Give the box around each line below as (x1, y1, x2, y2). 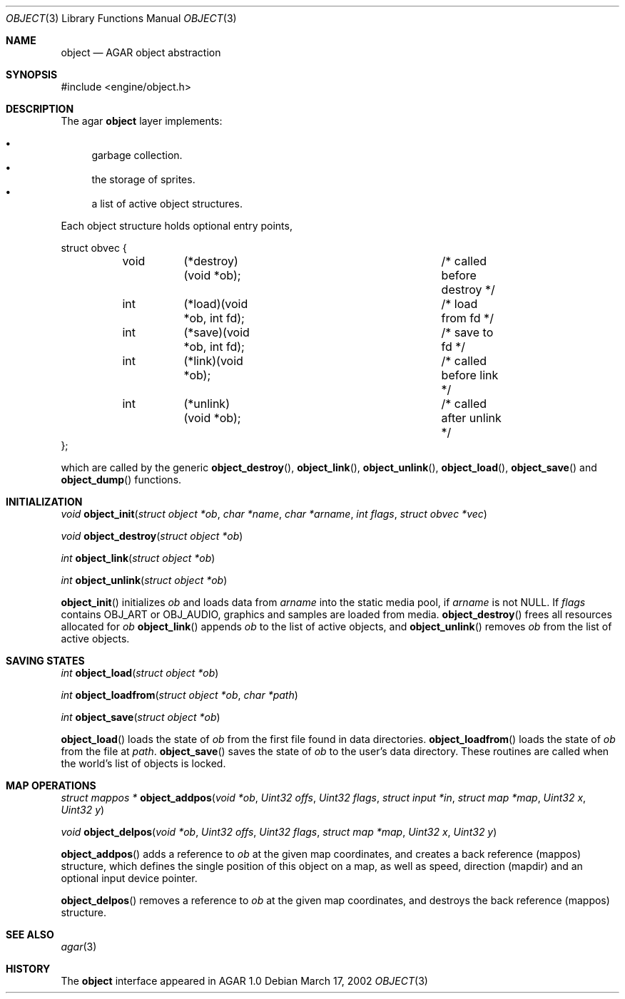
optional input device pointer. (61, 872, 198, 884)
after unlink (441, 411, 502, 425)
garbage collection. (91, 149, 183, 161)
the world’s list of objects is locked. (61, 757, 226, 769)
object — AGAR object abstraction (61, 46, 221, 58)
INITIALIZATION (6, 496, 83, 508)
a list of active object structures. (91, 198, 243, 210)
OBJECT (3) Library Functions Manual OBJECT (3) (6, 12, 237, 24)
